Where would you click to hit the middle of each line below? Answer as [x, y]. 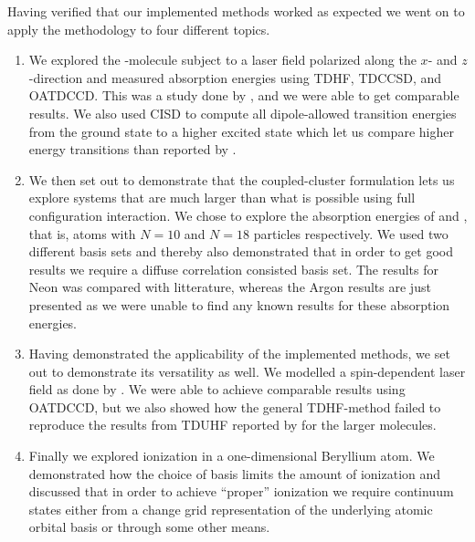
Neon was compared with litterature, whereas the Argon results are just [230, 287]
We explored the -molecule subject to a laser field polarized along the [222, 60]
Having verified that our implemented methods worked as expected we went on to [236, 11]
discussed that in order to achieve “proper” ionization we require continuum [241, 491]
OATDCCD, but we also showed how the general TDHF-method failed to [235, 406]
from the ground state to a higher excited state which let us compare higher [241, 131]
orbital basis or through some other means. [149, 527]
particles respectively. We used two [351, 233]
